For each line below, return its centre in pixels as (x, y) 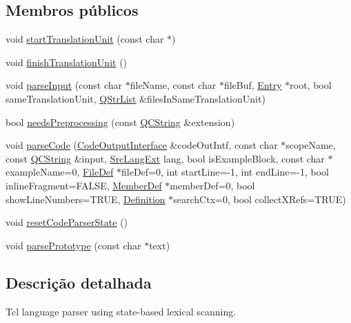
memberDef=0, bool (212, 185)
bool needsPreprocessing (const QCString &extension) (120, 122)
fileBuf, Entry (253, 85)
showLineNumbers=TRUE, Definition (86, 199)
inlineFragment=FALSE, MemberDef (84, 185)
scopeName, (311, 145)
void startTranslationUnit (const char (85, 39)
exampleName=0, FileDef (60, 172)
